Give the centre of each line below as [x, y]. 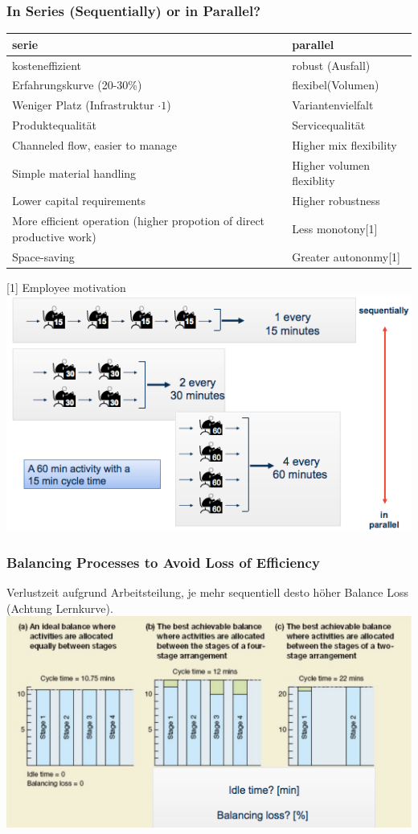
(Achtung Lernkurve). [60, 608]
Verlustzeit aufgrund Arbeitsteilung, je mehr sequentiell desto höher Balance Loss [207, 592]
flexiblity [313, 181]
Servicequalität [329, 125]
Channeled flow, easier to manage [95, 144]
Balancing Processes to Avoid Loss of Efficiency [163, 562]
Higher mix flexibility [344, 144]
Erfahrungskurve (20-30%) [77, 85]
